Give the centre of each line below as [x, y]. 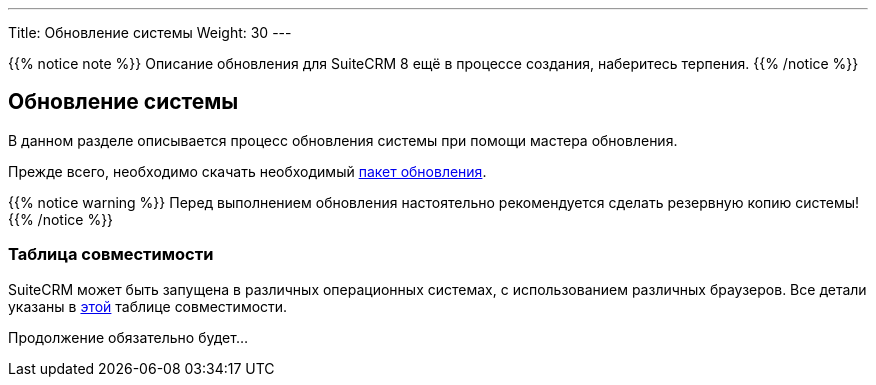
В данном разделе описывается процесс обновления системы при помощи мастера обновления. [343, 140]
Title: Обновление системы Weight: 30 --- [150, 32]
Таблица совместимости [111, 254]
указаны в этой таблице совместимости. [148, 306]
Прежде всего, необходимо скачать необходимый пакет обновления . [247, 171]
